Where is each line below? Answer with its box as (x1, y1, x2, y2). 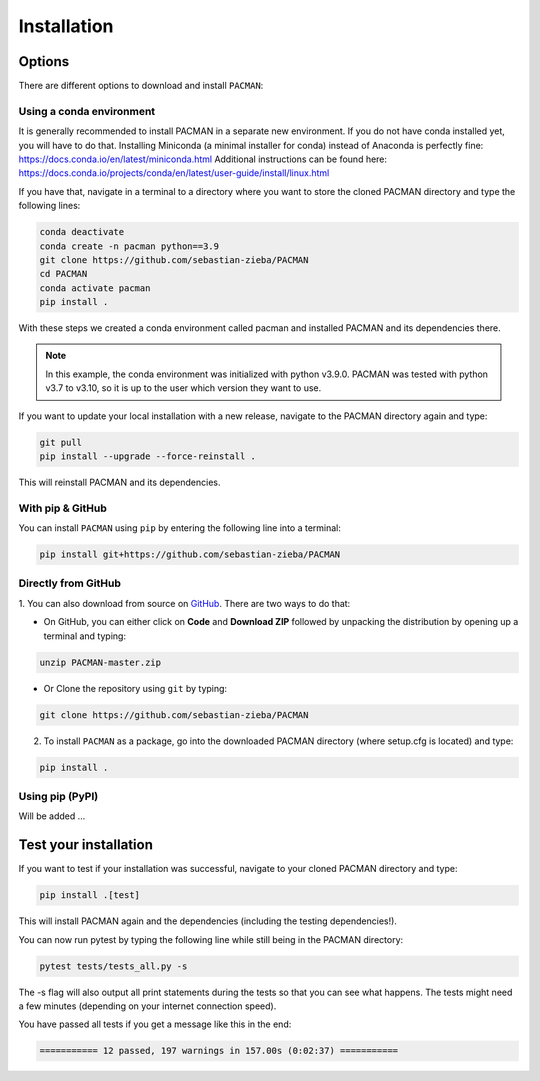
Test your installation (18, 836, 154, 854)
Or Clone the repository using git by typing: (43, 682, 228, 694)
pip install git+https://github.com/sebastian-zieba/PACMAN (39, 549, 341, 560)
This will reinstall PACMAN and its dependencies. (18, 476, 221, 488)
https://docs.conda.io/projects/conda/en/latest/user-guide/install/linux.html (18, 167, 330, 179)
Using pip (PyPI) (18, 789, 99, 803)
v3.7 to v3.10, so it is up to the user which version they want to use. (45, 382, 322, 394)
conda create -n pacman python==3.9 (39, 240, 220, 252)
